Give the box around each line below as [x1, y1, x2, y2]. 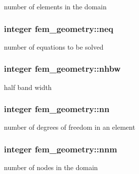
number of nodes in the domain [4, 162, 98, 173]
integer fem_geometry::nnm [4, 143, 117, 155]
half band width [4, 82, 52, 92]
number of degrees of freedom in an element [4, 122, 136, 132]
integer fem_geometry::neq [4, 22, 114, 34]
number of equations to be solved [4, 41, 104, 52]
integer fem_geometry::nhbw [4, 62, 121, 75]
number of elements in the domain [4, 1, 107, 11]
